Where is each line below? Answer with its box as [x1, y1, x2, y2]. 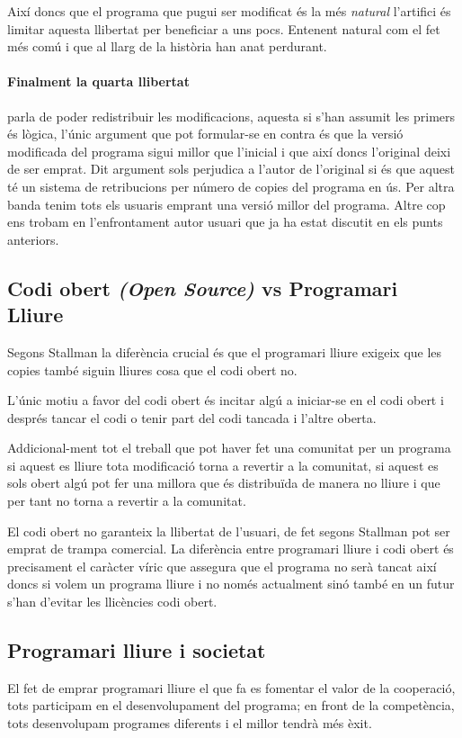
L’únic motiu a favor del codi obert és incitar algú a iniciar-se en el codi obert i [7, 391, 444, 409]
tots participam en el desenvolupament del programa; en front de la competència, [7, 696, 455, 715]
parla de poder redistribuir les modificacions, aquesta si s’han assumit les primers [7, 106, 456, 125]
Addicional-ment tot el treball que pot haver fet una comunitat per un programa [7, 438, 451, 457]
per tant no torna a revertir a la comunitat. [7, 491, 246, 510]
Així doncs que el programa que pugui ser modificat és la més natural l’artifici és [7, 2, 451, 20]
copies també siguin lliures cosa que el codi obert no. [7, 360, 298, 379]
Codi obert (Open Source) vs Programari [7, 274, 398, 301]
